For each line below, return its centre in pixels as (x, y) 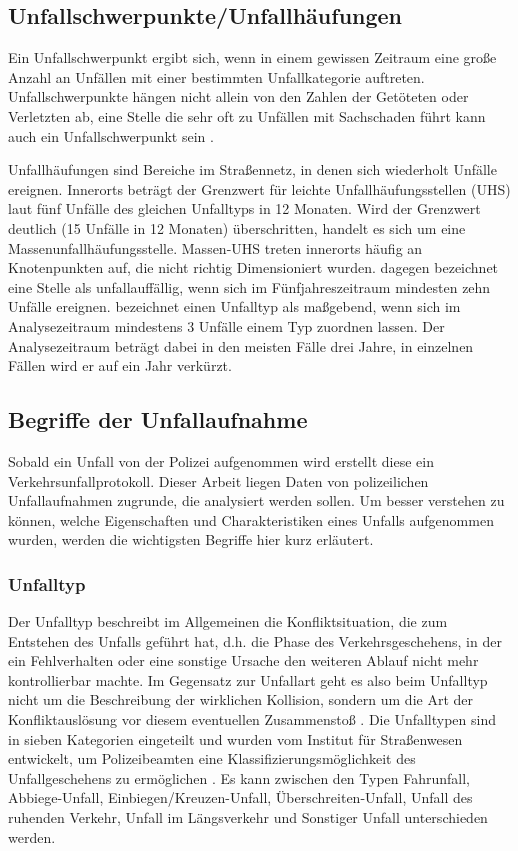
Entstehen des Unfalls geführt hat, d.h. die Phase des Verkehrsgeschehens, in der (255, 640)
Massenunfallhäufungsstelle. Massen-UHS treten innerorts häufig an (215, 247)
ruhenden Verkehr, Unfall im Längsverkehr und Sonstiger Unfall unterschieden (248, 817)
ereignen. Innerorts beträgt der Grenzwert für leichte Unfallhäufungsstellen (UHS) (259, 188)
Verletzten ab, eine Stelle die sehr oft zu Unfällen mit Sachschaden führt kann (247, 115)
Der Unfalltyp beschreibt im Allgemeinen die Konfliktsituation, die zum (228, 621)
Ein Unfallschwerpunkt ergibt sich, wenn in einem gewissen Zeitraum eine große (252, 57)
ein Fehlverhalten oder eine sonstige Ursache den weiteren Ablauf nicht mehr (243, 660)
